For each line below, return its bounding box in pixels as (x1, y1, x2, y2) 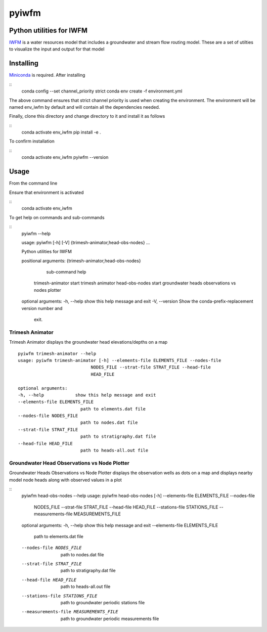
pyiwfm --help (21, 230, 51, 236)
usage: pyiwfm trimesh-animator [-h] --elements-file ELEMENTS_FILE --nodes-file (18, 358, 222, 363)
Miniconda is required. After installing (9, 72, 86, 78)
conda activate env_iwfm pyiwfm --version (21, 154, 109, 160)
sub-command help (46, 269, 87, 275)
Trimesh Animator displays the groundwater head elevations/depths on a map (9, 339, 168, 345)
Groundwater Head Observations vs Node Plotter (9, 459, 130, 466)
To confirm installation (9, 138, 55, 144)
